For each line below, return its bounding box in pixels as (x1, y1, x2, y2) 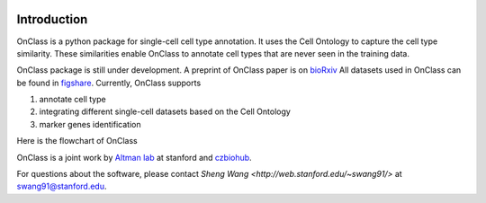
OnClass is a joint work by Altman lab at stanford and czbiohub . (16, 152, 252, 163)
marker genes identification (39, 119, 141, 129)
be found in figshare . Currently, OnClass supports (16, 77, 202, 88)
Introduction (16, 12, 88, 27)
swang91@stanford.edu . (16, 181, 107, 192)
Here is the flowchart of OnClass (16, 136, 139, 146)
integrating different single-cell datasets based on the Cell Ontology (39, 106, 292, 117)
